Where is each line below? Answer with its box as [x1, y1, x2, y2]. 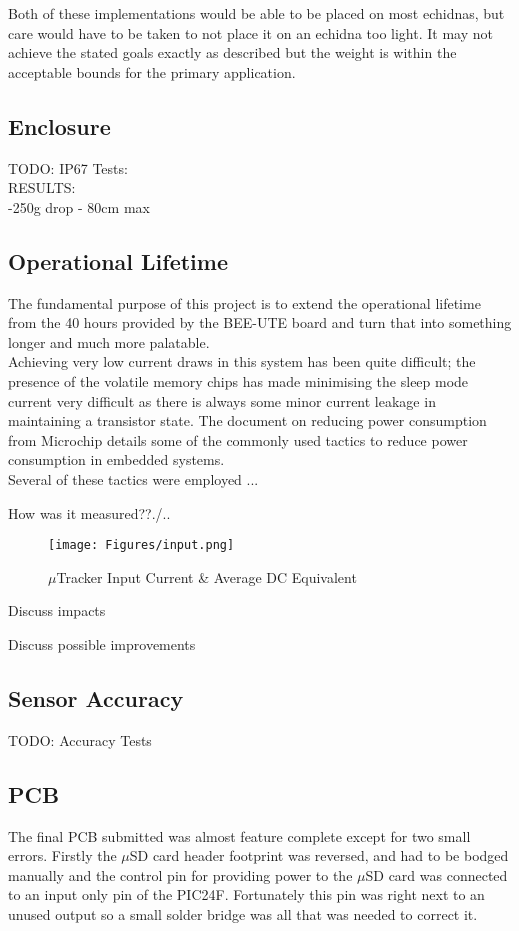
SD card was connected [365, 864, 508, 885]
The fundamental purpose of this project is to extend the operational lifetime [8, 292, 481, 313]
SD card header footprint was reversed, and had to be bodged [129, 845, 509, 866]
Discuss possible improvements [8, 633, 196, 654]
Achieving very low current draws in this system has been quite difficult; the [8, 351, 476, 372]
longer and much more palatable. [8, 331, 210, 352]
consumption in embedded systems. [8, 449, 225, 470]
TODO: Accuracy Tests [8, 729, 152, 750]
